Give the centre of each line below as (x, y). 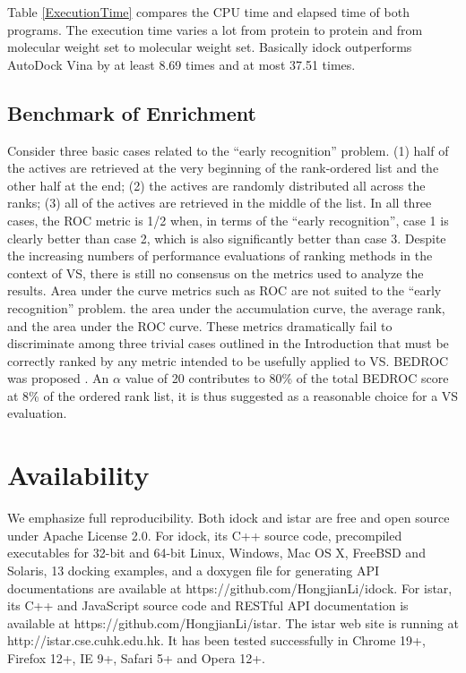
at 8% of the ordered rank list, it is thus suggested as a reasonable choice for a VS (233, 395)
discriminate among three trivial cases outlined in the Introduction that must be (228, 343)
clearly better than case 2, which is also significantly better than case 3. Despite (227, 238)
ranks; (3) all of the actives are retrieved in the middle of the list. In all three (220, 203)
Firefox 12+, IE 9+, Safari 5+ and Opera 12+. (136, 657)
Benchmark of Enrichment (132, 112)
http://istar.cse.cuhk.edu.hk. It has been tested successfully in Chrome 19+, (216, 640)
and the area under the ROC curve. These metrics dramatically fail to (200, 325)
